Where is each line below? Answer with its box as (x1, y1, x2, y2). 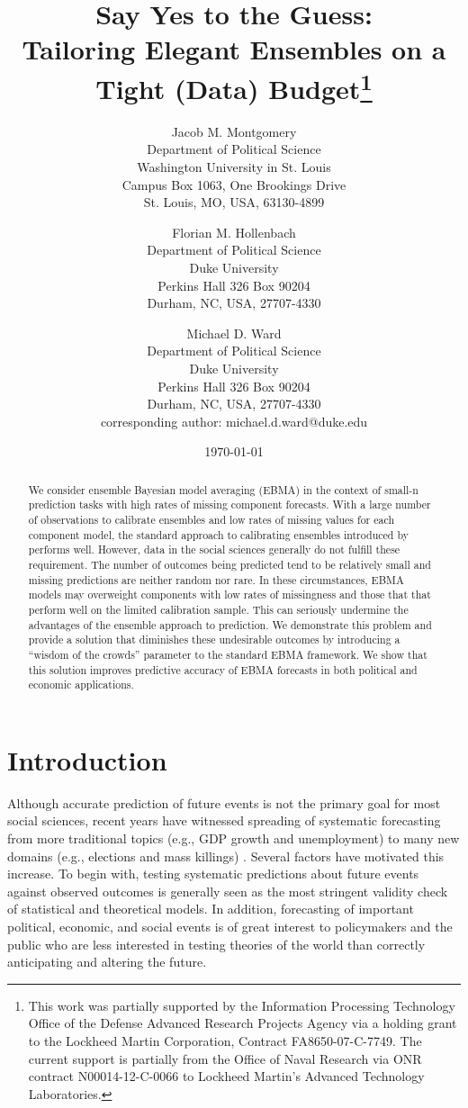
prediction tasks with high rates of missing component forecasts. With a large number (28, 497, 431, 512)
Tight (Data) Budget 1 (95, 66, 373, 106)
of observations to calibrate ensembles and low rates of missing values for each (28, 512, 395, 527)
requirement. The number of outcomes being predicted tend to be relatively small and (28, 557, 431, 572)
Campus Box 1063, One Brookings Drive (121, 175, 346, 194)
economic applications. (28, 677, 134, 692)
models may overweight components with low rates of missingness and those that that (28, 587, 431, 602)
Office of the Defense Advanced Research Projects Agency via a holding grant (28, 1013, 457, 1032)
